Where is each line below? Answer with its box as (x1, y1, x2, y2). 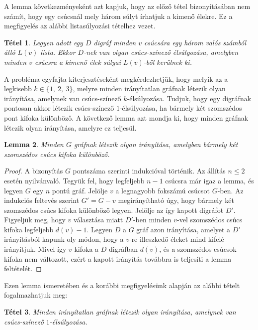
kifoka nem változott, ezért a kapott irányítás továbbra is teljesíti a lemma (4, 253, 232, 264)
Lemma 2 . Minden (4, 139, 64, 150)
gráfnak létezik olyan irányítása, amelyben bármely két (74, 139, 238, 150)
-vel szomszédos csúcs (177, 214, 243, 225)
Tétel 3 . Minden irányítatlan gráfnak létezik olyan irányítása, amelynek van (4, 307, 236, 317)
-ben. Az (217, 185, 244, 195)
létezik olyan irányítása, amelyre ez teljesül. (4, 122, 137, 133)
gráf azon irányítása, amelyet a (136, 224, 231, 234)
